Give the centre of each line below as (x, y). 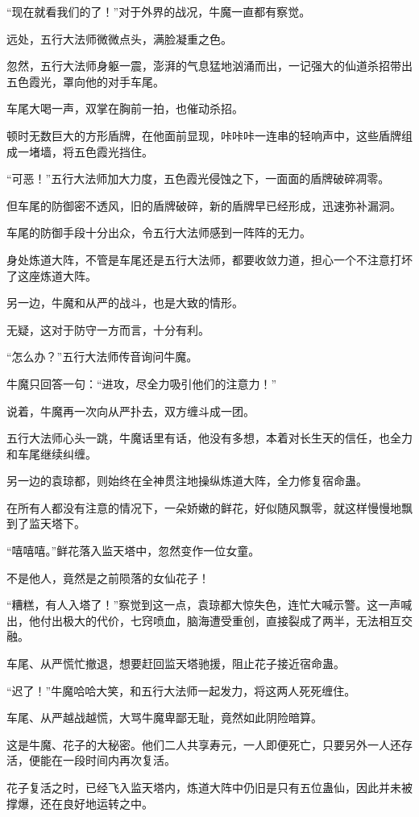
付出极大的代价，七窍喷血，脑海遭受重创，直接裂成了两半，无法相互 (220, 620)
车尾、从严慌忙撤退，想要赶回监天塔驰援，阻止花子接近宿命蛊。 (176, 664)
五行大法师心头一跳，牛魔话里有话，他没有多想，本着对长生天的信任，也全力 (209, 438)
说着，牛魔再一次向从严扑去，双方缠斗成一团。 (131, 411)
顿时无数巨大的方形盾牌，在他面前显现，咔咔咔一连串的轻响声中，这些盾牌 (204, 135)
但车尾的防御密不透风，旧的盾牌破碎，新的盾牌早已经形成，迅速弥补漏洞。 (204, 205)
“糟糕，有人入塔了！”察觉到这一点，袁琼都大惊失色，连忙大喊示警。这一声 (204, 605)
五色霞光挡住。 (113, 151)
